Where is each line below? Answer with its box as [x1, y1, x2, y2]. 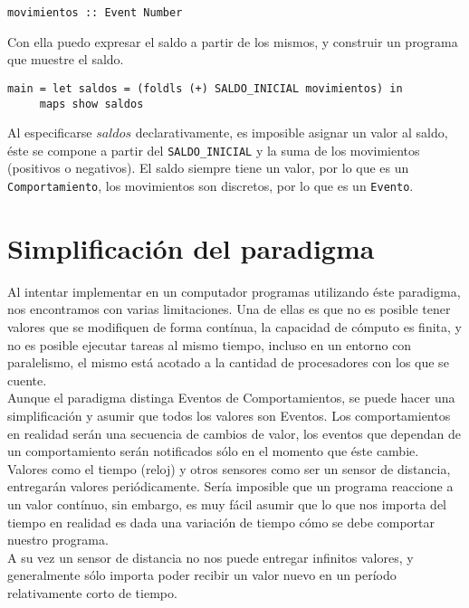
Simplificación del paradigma [7, 229, 375, 266]
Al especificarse [7, 123, 92, 142]
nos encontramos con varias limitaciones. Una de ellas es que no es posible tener [7, 299, 451, 318]
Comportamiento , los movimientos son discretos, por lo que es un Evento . [7, 176, 414, 195]
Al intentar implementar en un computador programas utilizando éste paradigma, [7, 281, 461, 300]
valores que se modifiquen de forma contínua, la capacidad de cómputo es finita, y [7, 317, 462, 336]
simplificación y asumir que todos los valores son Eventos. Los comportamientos [7, 405, 451, 424]
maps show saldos [39, 97, 144, 110]
